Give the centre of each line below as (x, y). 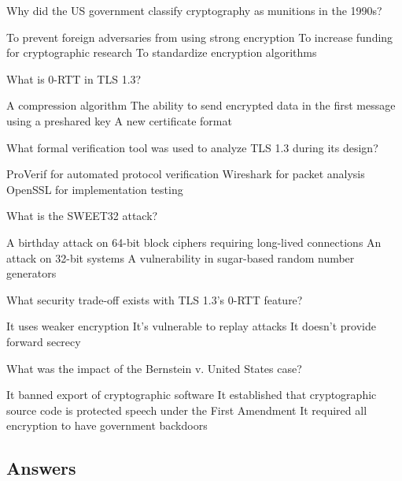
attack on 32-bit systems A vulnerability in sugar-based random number (181, 257)
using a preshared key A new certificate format (119, 120)
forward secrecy (44, 341)
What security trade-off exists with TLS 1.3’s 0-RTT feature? (155, 299)
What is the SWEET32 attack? (82, 216)
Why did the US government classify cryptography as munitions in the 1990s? (194, 10)
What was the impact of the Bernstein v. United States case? (154, 368)
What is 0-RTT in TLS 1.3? (74, 78)
